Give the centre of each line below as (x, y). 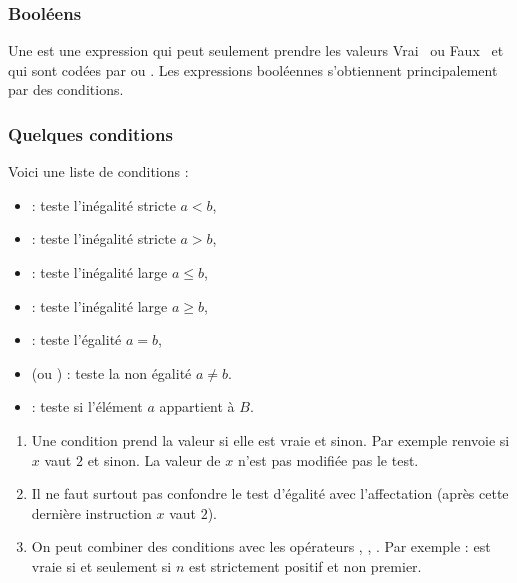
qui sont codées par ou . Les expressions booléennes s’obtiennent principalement (253, 69)
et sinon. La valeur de (154, 459)
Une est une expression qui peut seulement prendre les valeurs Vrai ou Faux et (256, 50)
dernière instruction (91, 512)
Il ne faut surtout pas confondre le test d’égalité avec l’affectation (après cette (270, 493)
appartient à (197, 406)
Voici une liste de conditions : (98, 171)
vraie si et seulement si (101, 565)
